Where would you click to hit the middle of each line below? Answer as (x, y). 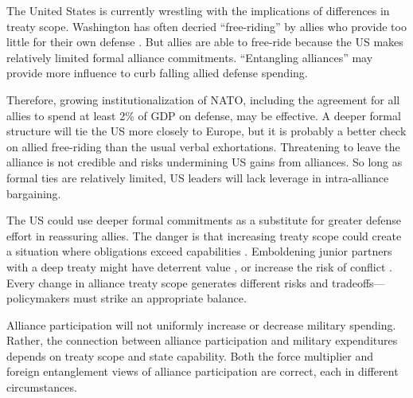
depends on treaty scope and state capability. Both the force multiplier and (190, 355)
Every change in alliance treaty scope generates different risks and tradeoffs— (196, 282)
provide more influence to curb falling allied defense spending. (157, 73)
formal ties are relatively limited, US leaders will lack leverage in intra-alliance (198, 177)
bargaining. (34, 193)
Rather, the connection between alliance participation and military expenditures (202, 340)
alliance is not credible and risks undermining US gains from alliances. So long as (205, 162)
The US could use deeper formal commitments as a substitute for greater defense (204, 220)
